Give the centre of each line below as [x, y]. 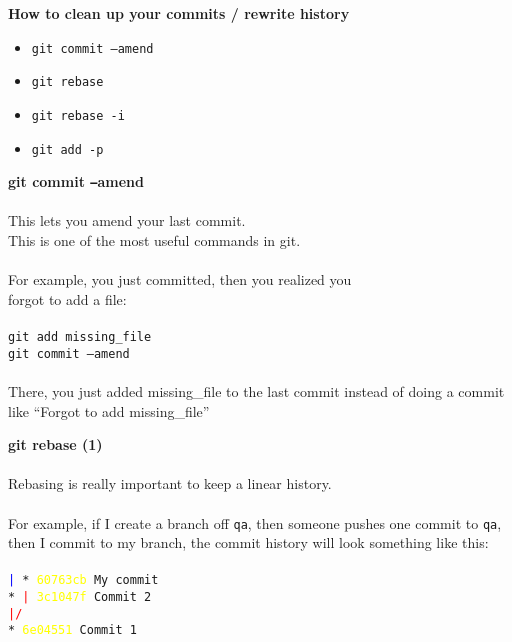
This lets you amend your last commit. [127, 220]
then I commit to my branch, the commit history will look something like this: [248, 542]
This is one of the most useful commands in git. [154, 240]
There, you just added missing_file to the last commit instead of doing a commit [256, 390]
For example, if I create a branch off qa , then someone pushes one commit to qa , [255, 522]
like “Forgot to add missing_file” [109, 410]
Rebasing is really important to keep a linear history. [170, 483]
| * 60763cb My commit [83, 580]
